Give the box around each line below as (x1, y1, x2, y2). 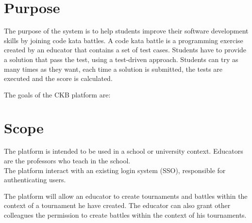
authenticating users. (4, 175, 66, 185)
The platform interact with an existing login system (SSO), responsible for (4, 165, 226, 175)
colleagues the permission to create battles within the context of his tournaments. (4, 209, 247, 220)
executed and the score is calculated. (4, 73, 113, 83)
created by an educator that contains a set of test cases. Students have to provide (4, 45, 247, 55)
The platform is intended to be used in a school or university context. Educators (4, 146, 243, 156)
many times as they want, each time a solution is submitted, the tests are (4, 64, 223, 74)
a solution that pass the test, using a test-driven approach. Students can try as (4, 54, 238, 64)
